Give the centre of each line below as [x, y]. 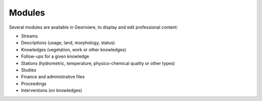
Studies [29, 70]
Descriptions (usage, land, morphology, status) [68, 43]
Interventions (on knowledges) [52, 90]
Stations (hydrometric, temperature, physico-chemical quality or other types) [98, 63]
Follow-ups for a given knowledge [55, 56]
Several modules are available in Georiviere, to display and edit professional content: [93, 27]
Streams [30, 36]
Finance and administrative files [53, 77]
